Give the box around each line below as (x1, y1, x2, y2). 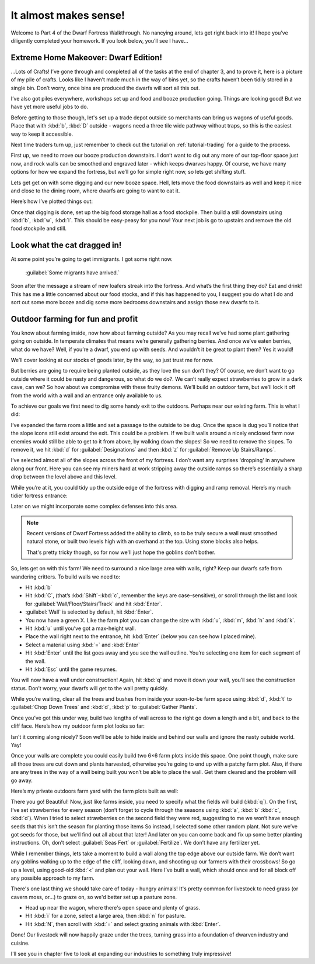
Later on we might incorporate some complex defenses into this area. (10, 503, 178, 510)
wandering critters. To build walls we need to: (10, 573, 121, 580)
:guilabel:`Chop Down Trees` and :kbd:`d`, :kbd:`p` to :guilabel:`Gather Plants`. (10, 704, 198, 711)
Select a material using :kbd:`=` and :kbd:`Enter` (25, 641, 140, 648)
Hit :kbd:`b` (25, 584, 52, 591)
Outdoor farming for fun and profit (10, 314, 138, 324)
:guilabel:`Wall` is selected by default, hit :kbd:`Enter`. (25, 608, 154, 615)
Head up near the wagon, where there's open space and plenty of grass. (25, 904, 201, 911)
